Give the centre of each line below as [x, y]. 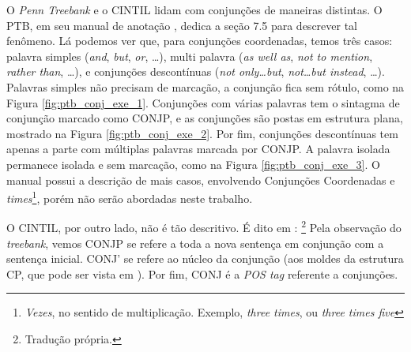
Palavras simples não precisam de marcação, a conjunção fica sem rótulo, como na [205, 86]
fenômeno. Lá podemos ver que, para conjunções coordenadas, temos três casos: [200, 41]
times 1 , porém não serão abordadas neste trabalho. [130, 197]
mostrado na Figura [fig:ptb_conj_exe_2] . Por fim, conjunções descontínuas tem [202, 133]
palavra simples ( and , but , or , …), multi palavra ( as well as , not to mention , [190, 56]
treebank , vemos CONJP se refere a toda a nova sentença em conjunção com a [195, 243]
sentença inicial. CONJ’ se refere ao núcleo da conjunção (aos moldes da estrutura [205, 258]
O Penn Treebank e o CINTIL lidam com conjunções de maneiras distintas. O [194, 9]
